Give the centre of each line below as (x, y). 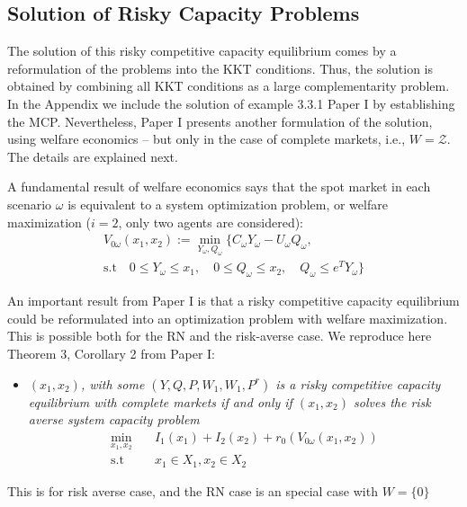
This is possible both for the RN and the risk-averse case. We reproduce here (220, 336)
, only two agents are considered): (211, 222)
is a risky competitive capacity (358, 383)
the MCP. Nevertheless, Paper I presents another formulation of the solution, (220, 121)
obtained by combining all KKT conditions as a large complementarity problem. (229, 86)
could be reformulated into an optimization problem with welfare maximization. (228, 318)
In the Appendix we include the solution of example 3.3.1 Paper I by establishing (231, 103)
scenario (30, 204)
